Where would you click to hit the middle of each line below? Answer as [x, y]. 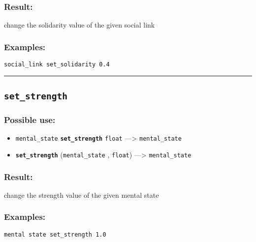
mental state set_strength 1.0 [55, 234]
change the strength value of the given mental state [81, 195]
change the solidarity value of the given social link [80, 25]
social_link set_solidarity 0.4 [57, 65]
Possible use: [30, 119]
